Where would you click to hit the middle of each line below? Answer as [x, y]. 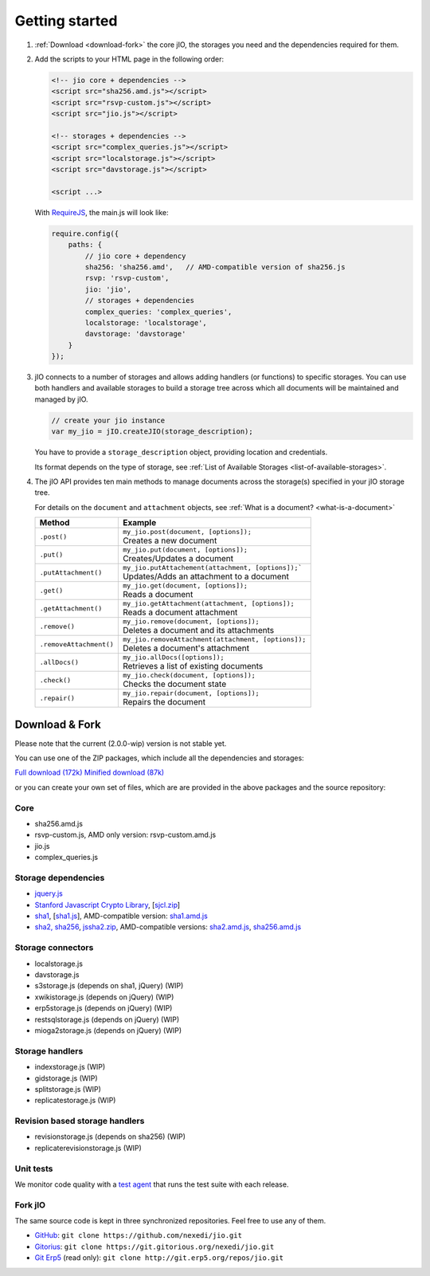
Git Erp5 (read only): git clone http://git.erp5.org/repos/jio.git [159, 1258]
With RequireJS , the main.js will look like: [102, 212]
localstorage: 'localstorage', [146, 322]
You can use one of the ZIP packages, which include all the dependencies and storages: [159, 758]
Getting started [66, 21]
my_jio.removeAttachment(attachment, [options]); [214, 640]
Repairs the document [164, 702]
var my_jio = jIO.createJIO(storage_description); [152, 432]
